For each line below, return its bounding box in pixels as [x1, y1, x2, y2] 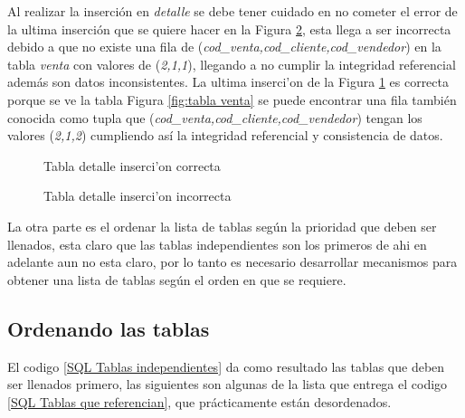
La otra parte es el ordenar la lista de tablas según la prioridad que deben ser [7, 216, 437, 235]
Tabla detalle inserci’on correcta [43, 156, 221, 175]
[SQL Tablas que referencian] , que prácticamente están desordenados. [7, 392, 392, 411]
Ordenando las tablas [7, 314, 210, 342]
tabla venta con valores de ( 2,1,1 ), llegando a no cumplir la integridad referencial [7, 54, 456, 73]
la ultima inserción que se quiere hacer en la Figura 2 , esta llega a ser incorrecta [7, 19, 451, 38]
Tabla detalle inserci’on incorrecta [43, 186, 232, 205]
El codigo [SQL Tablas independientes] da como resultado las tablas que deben [7, 356, 445, 375]
